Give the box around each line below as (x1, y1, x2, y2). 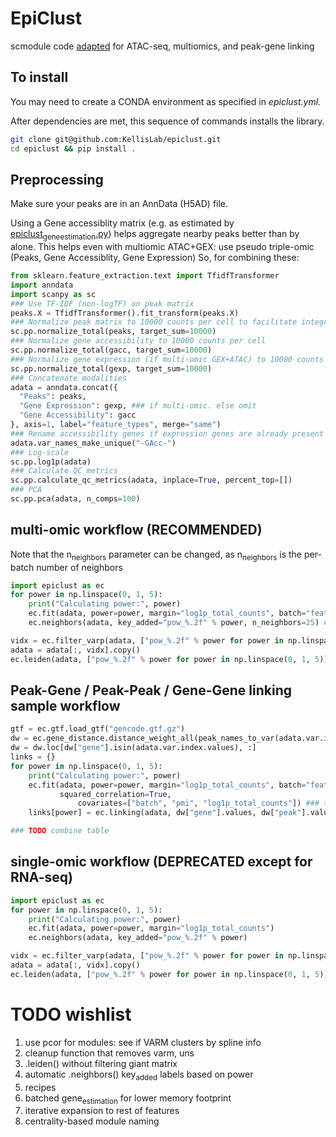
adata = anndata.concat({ (10, 382, 118, 392)
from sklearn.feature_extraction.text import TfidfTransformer (10, 271, 280, 281)
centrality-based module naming (24, 1115, 160, 1127)
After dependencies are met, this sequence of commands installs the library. (10, 115, 325, 127)
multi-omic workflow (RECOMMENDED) (10, 522, 263, 539)
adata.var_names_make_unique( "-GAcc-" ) (10, 438, 177, 448)
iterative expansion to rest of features (24, 1105, 180, 1117)
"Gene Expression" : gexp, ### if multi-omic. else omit (19, 401, 257, 411)
